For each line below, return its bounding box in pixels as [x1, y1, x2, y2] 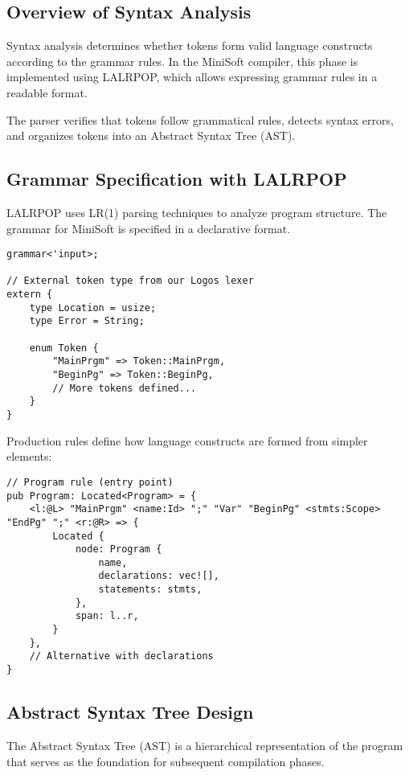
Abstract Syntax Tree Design [6, 699, 254, 724]
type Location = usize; [29, 301, 157, 314]
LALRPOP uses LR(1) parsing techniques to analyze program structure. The [6, 203, 387, 220]
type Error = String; [29, 315, 145, 327]
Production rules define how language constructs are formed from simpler [6, 432, 368, 449]
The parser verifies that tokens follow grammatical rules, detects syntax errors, [6, 111, 394, 128]
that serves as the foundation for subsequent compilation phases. [6, 752, 325, 769]
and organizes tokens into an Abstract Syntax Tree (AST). [6, 127, 296, 144]
